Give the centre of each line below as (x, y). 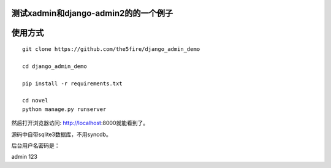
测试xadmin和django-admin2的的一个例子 (92, 13)
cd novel (35, 101)
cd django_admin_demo (55, 66)
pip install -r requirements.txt (72, 83)
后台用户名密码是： (36, 145)
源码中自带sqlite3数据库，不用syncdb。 (61, 134)
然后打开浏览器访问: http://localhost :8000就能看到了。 (80, 123)
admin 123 (25, 157)
